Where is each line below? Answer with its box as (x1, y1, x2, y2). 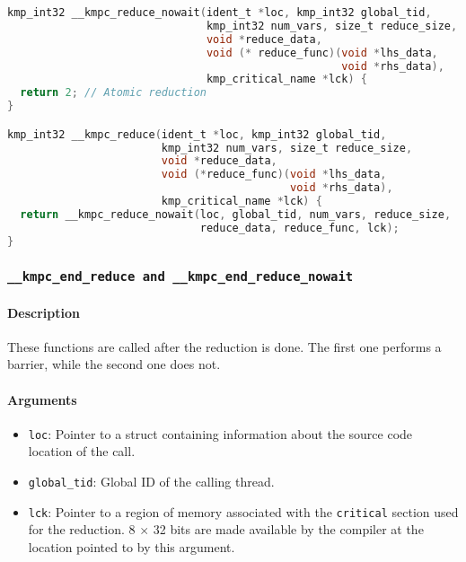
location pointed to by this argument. (28, 537, 235, 556)
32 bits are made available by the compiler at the (153, 520, 424, 539)
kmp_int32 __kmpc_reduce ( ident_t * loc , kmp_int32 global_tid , (7, 127, 387, 141)
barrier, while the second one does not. (7, 355, 221, 373)
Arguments (7, 390, 77, 408)
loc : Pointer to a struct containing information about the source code (28, 424, 413, 443)
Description (7, 303, 81, 321)
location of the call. (28, 442, 136, 461)
